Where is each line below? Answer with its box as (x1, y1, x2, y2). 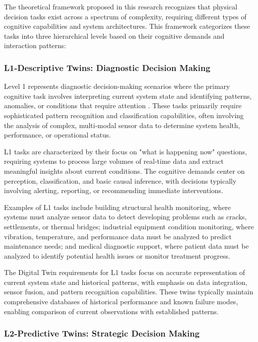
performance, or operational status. (4, 130, 111, 140)
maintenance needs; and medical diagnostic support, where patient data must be (4, 241, 249, 251)
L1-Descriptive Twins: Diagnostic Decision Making (4, 61, 210, 73)
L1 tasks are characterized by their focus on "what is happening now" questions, (4, 146, 247, 156)
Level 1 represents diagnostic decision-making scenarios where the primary (4, 81, 230, 91)
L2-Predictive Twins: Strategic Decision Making (4, 327, 200, 340)
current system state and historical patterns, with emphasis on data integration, (4, 276, 248, 287)
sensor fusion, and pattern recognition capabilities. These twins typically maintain (4, 286, 254, 297)
